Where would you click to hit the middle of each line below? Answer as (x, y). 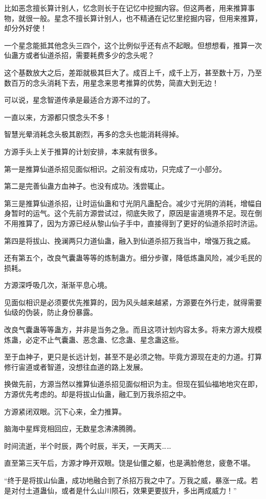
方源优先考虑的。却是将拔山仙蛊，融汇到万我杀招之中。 (97, 394)
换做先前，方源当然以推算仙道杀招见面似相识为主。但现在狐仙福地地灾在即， (133, 384)
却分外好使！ (26, 28)
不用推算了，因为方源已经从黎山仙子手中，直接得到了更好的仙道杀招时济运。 (133, 223)
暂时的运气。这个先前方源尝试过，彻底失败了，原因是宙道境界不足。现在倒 (136, 213)
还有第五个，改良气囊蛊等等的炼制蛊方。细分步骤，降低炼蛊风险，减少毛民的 (133, 258)
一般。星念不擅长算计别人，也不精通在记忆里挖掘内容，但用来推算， (147, 18)
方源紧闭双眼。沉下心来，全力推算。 (65, 411)
